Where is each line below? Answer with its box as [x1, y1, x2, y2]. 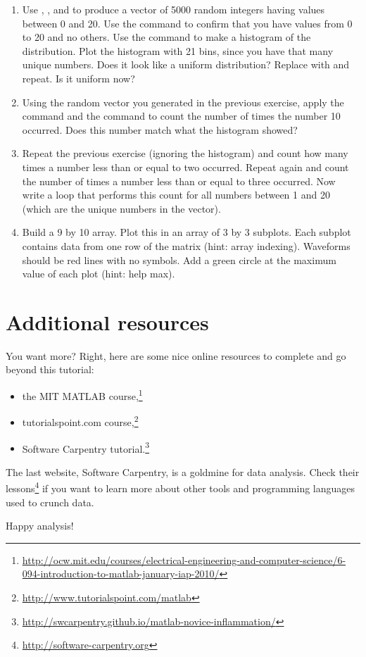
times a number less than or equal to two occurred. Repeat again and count [22, 159, 349, 174]
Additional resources [6, 307, 209, 336]
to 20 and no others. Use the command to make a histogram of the [22, 30, 311, 44]
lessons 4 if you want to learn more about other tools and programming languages [6, 479, 355, 495]
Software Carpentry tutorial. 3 [22, 439, 150, 456]
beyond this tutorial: [6, 362, 94, 377]
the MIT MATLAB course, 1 [22, 387, 143, 403]
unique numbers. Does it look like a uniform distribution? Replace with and [22, 57, 350, 72]
